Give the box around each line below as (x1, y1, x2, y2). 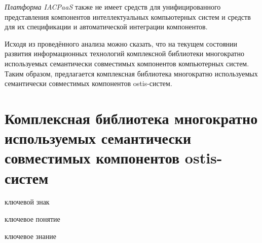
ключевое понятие (5, 214, 60, 224)
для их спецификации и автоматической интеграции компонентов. (5, 21, 208, 32)
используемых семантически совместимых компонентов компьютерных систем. (5, 58, 249, 68)
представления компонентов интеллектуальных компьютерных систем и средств (5, 11, 251, 22)
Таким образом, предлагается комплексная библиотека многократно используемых (5, 68, 258, 78)
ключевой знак (5, 196, 50, 207)
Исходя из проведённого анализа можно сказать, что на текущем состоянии (5, 38, 238, 49)
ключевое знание (5, 230, 56, 241)
